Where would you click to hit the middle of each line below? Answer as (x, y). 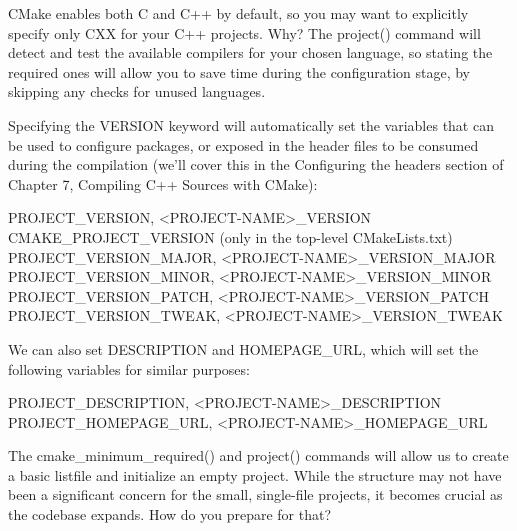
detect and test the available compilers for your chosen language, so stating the (250, 52)
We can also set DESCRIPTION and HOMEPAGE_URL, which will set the (243, 348)
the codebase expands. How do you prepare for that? (170, 514)
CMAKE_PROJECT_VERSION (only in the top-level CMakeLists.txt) (230, 236)
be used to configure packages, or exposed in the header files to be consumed (243, 144)
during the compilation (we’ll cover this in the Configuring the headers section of (256, 164)
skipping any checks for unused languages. (137, 91)
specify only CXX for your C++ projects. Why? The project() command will (244, 32)
